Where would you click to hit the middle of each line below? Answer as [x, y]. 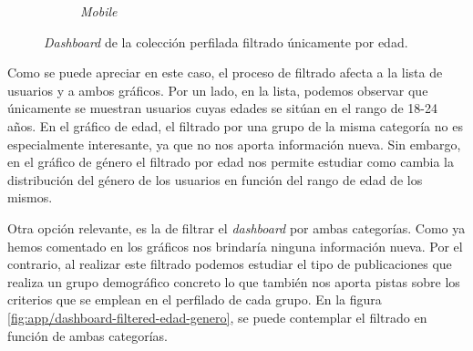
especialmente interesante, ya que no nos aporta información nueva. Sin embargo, [234, 144]
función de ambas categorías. [87, 335]
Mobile [99, 11]
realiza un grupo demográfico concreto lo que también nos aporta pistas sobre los [234, 281]
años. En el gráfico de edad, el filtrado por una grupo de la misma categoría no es [235, 125]
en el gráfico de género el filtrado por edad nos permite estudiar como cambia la [231, 162]
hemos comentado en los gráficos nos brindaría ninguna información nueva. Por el [235, 246]
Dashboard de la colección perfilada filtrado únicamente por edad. [226, 41]
